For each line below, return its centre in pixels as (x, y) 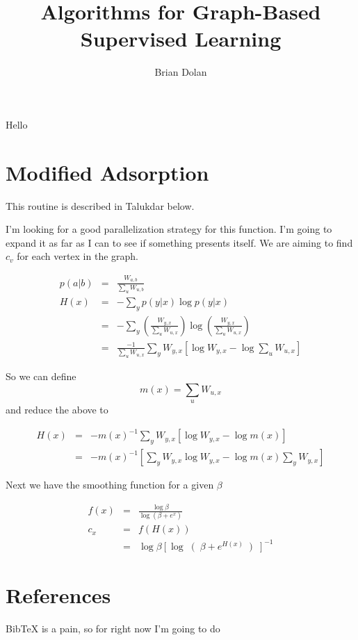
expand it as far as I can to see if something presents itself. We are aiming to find (179, 242)
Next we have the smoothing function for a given (110, 485)
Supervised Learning (181, 39)
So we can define (41, 376)
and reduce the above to (57, 410)
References (58, 595)
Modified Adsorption (107, 172)
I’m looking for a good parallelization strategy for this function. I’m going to (169, 229)
